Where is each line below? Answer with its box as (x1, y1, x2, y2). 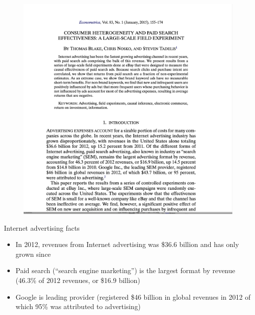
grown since (15, 248, 51, 259)
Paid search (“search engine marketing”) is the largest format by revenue (15, 265, 235, 276)
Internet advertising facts (4, 222, 80, 233)
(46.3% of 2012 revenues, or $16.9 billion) (15, 275, 140, 285)
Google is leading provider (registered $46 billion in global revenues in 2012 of (15, 291, 251, 302)
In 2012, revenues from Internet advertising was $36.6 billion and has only (15, 239, 239, 249)
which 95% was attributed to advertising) (15, 301, 141, 312)
